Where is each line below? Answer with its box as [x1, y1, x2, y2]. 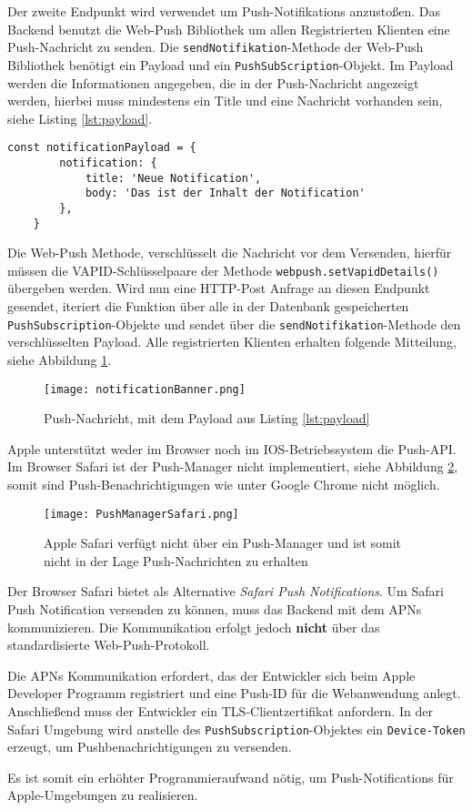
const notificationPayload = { [7, 141, 196, 155]
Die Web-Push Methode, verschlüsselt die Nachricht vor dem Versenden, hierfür [7, 243, 452, 262]
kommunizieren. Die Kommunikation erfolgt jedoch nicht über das [7, 617, 380, 636]
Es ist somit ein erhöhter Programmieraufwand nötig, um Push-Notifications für [7, 767, 454, 786]
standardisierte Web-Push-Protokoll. [7, 635, 210, 654]
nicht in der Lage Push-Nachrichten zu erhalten [44, 551, 308, 570]
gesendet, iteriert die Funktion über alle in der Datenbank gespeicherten [7, 297, 409, 316]
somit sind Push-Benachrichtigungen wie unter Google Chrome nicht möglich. [7, 474, 440, 493]
